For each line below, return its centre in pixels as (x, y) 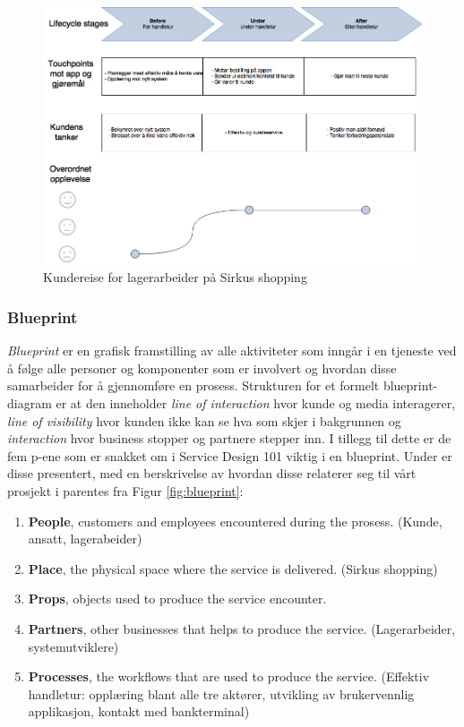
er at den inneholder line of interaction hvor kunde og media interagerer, (256, 402)
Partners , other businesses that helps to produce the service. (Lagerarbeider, (242, 628)
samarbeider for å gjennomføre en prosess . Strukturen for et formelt (193, 385)
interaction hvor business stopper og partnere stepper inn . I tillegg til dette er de (229, 438)
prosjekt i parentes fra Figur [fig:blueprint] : (125, 490)
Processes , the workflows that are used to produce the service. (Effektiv (229, 676)
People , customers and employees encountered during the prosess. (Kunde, (235, 521)
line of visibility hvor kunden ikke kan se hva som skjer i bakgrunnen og (204, 420)
